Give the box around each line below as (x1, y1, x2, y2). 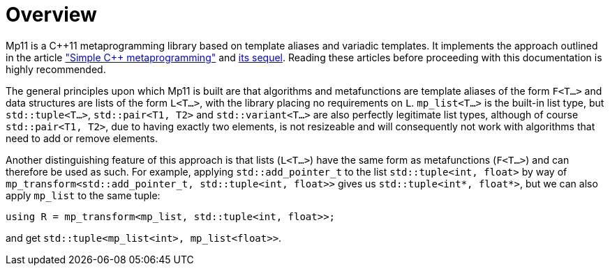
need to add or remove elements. (6, 132, 158, 144)
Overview (6, 3, 97, 26)
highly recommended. (6, 63, 106, 75)
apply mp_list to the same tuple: (6, 189, 161, 201)
